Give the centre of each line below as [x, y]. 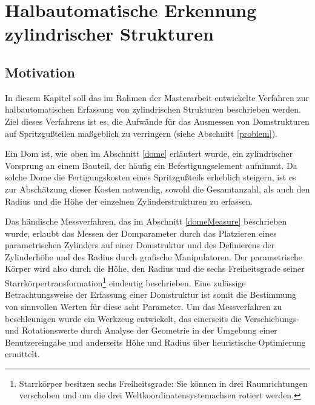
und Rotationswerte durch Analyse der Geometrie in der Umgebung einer [141, 330]
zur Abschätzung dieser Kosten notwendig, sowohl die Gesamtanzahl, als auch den [157, 189]
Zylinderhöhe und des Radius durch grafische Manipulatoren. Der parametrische [154, 256]
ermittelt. [22, 354]
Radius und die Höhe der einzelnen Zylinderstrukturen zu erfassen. [129, 201]
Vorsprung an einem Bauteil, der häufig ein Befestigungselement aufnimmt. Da [151, 165]
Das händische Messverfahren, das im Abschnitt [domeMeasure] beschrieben [146, 221]
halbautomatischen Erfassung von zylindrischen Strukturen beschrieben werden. [153, 109]
